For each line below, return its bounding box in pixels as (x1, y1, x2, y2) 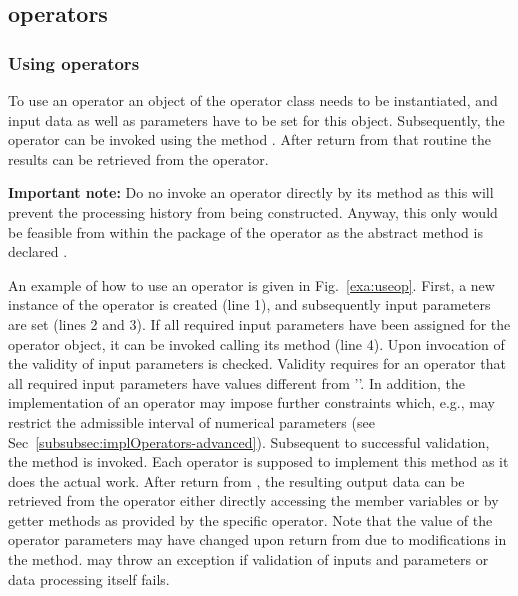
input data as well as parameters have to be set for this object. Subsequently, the (8, 109, 505, 130)
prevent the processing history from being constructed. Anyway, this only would (8, 201, 498, 222)
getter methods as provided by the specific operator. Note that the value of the (8, 509, 493, 530)
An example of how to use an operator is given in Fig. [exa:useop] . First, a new (8, 274, 495, 295)
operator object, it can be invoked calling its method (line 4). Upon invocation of (8, 333, 505, 354)
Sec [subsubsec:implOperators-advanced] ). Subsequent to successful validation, (8, 431, 490, 452)
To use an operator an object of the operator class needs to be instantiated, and (8, 90, 498, 110)
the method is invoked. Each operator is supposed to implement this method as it (8, 451, 509, 472)
